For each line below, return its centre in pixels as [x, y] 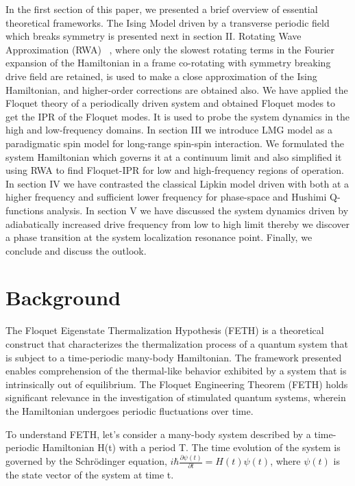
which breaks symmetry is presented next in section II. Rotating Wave [154, 36]
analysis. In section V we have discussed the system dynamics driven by [198, 210]
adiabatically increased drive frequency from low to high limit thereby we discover [178, 223]
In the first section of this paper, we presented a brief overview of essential [162, 9]
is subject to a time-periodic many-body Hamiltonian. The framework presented [174, 357]
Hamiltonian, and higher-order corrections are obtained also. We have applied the [177, 89]
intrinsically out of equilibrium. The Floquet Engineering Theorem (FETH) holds [177, 384]
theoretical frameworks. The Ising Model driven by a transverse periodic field [168, 22]
